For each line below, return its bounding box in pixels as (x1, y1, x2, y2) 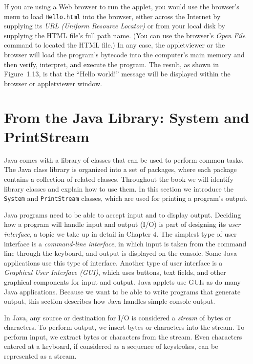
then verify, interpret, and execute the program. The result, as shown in (4, 59, 219, 69)
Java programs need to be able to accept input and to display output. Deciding (4, 209, 241, 219)
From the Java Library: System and (4, 107, 250, 127)
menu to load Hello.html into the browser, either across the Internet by (4, 11, 221, 21)
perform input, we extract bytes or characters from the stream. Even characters (4, 331, 242, 341)
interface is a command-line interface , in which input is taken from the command (4, 238, 247, 248)
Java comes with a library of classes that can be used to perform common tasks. (4, 154, 244, 165)
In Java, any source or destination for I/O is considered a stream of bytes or (4, 312, 232, 322)
